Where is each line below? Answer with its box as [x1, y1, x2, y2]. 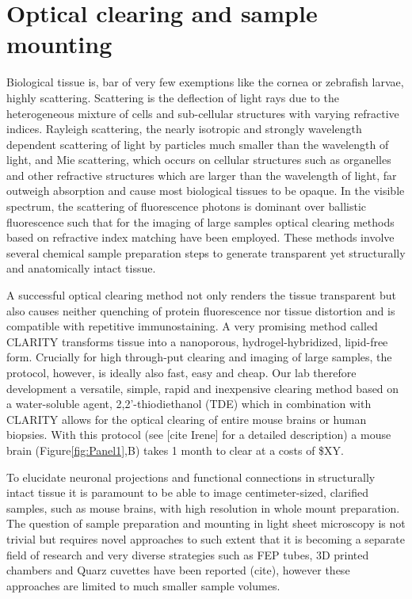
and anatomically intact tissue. [6, 260, 156, 277]
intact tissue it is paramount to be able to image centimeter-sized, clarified [6, 484, 368, 501]
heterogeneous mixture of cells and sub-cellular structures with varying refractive [6, 105, 399, 121]
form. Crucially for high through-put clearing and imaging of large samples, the [6, 349, 392, 365]
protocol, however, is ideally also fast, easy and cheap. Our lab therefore [6, 364, 357, 380]
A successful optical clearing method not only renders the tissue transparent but [6, 287, 396, 303]
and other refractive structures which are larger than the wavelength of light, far [6, 166, 397, 183]
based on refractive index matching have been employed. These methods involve [6, 229, 395, 246]
